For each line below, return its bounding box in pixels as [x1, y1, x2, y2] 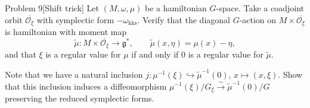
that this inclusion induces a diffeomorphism [5, 80, 167, 92]
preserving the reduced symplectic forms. [5, 91, 154, 104]
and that [5, 48, 36, 61]
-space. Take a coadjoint [216, 2, 305, 14]
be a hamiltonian [145, 2, 207, 14]
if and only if [131, 48, 179, 61]
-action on [239, 13, 277, 26]
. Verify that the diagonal [137, 13, 230, 26]
